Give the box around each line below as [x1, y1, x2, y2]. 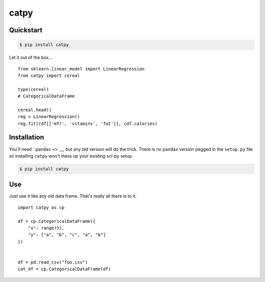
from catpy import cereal [18, 72, 80, 78]
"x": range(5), [27, 225, 65, 231]
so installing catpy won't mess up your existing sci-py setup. [9, 153, 133, 159]
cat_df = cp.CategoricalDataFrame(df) [18, 266, 111, 272]
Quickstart [9, 26, 43, 34]
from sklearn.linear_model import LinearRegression [18, 66, 145, 71]
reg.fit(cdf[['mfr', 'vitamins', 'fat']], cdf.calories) [18, 120, 158, 126]
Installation [9, 133, 44, 141]
